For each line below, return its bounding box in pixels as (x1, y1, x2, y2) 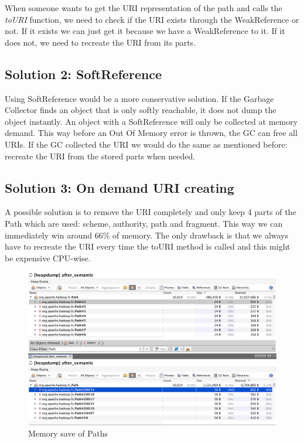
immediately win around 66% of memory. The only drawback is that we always (5, 229, 289, 241)
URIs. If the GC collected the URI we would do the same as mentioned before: (5, 138, 288, 150)
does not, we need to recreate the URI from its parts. (5, 36, 196, 48)
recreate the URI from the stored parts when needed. (5, 149, 196, 162)
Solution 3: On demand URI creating (5, 178, 234, 196)
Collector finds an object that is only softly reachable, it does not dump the (5, 104, 276, 116)
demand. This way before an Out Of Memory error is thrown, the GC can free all (5, 127, 298, 139)
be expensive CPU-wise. (5, 251, 91, 264)
